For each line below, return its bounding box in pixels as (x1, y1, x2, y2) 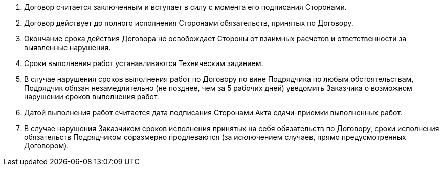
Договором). (24, 141, 69, 150)
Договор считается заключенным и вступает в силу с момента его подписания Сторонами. (24, 3, 347, 11)
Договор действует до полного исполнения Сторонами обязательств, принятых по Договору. (24, 18, 353, 27)
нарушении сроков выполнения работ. (24, 92, 159, 101)
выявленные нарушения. (24, 43, 111, 52)
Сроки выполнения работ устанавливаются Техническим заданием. (24, 59, 263, 68)
